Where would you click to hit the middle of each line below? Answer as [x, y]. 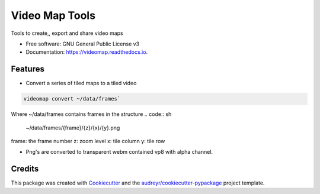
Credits [25, 169]
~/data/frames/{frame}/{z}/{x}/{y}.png [73, 128]
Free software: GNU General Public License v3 [83, 44]
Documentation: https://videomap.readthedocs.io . [87, 52]
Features [28, 69]
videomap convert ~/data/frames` [72, 99]
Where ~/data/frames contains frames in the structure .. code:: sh [91, 114]
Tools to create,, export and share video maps [67, 33]
